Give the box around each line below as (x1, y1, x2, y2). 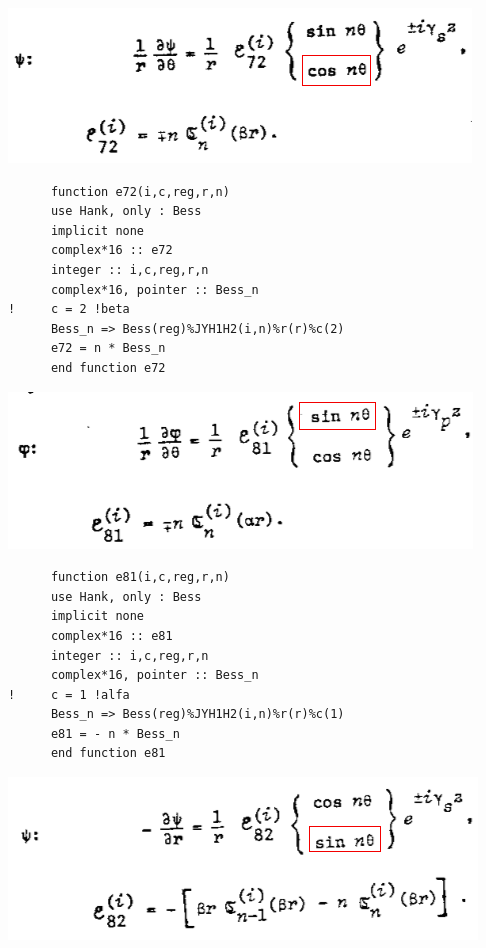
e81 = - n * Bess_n (50, 726, 180, 741)
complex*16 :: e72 (50, 243, 173, 258)
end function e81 (50, 746, 166, 761)
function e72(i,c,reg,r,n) (50, 184, 230, 199)
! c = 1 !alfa (8, 687, 130, 702)
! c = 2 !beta (8, 302, 130, 317)
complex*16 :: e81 (50, 628, 173, 643)
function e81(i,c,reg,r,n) (50, 570, 230, 585)
